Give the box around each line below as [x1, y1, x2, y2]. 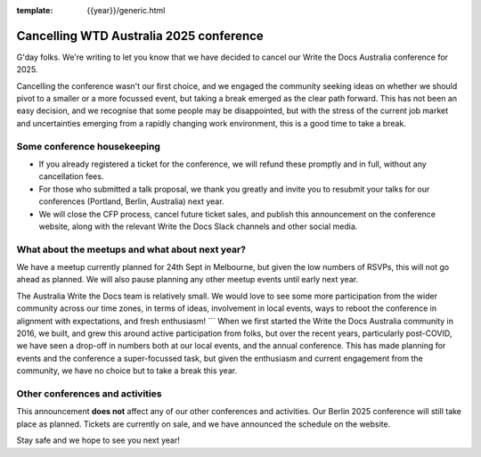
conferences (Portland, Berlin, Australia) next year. [38, 196, 224, 207]
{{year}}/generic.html [86, 5, 166, 15]
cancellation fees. [38, 171, 104, 182]
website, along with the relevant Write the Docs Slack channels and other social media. [38, 221, 358, 232]
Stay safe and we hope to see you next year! [16, 435, 180, 445]
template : [16, 5, 53, 15]
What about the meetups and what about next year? [16, 243, 247, 256]
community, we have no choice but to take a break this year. [16, 365, 238, 376]
